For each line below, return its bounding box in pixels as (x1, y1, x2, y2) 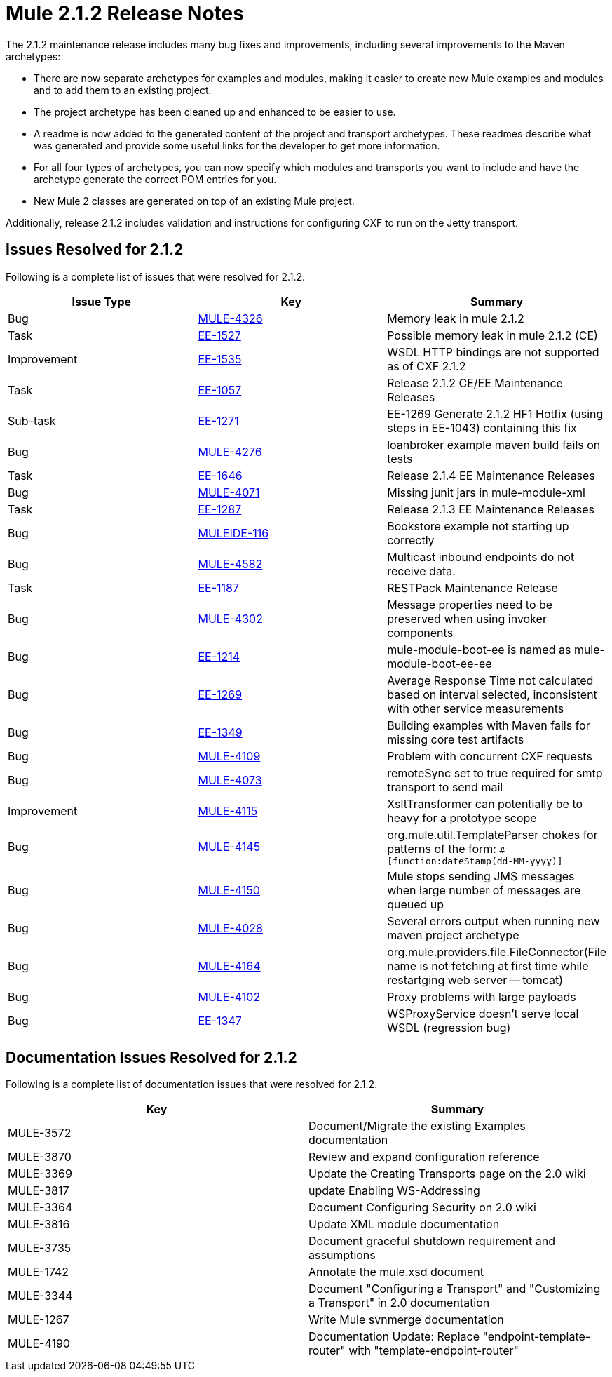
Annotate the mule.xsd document (308, 1265, 484, 1279)
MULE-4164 (198, 958, 261, 973)
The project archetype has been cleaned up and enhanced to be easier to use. (34, 105, 396, 118)
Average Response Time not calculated (387, 673, 594, 687)
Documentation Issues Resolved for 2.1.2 (6, 1049, 297, 1067)
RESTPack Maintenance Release (387, 580, 558, 595)
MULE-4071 (198, 485, 260, 499)
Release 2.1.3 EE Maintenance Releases (387, 502, 594, 516)
